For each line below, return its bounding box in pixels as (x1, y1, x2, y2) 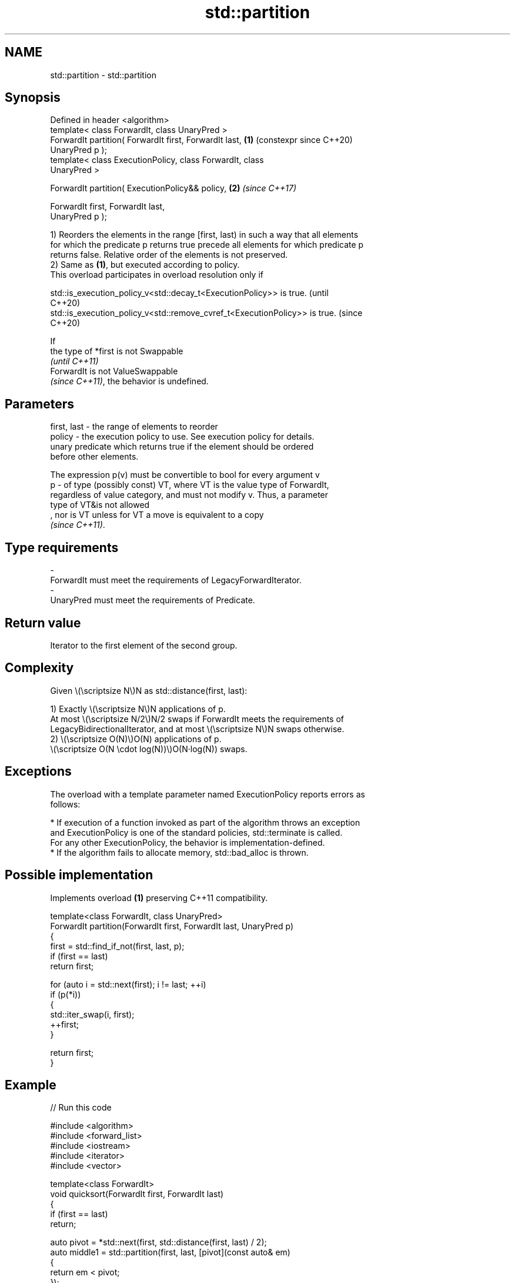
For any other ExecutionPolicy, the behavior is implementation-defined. (50, 837, 325, 847)
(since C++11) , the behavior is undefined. (50, 376, 209, 387)
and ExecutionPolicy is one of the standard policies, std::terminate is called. (50, 827, 343, 837)
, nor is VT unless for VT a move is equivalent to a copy (50, 510, 264, 520)
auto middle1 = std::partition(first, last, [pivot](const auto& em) (50, 1247, 290, 1258)
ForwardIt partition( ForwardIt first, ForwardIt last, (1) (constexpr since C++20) (50, 135, 353, 145)
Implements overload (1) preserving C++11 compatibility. (50, 892, 268, 903)
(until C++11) (50, 356, 99, 367)
